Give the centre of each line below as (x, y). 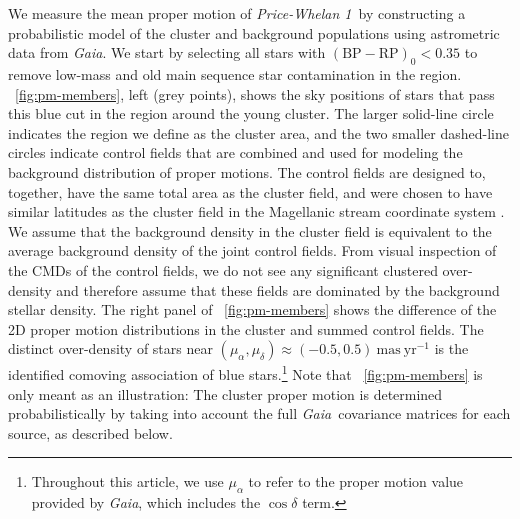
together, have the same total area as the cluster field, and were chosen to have (250, 191)
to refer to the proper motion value (356, 481)
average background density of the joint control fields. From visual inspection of (252, 250)
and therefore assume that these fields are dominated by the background (278, 289)
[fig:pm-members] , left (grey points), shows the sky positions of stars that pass (255, 93)
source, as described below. (90, 432)
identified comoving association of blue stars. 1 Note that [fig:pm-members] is (245, 372)
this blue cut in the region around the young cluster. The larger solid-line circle (251, 113)
